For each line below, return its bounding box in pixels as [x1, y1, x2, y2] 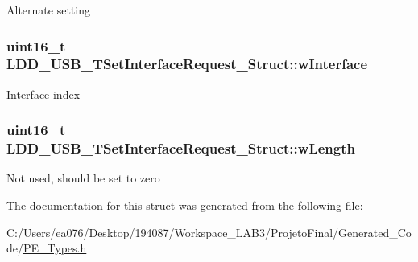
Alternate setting [6, 2, 90, 18]
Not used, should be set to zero [6, 170, 160, 186]
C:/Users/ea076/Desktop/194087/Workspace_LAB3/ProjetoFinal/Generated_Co [6, 223, 412, 240]
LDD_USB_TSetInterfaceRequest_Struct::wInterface [6, 54, 368, 74]
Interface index [6, 85, 81, 102]
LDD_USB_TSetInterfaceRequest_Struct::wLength [6, 138, 355, 158]
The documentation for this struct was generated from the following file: [6, 197, 363, 214]
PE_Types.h [23, 239, 87, 256]
